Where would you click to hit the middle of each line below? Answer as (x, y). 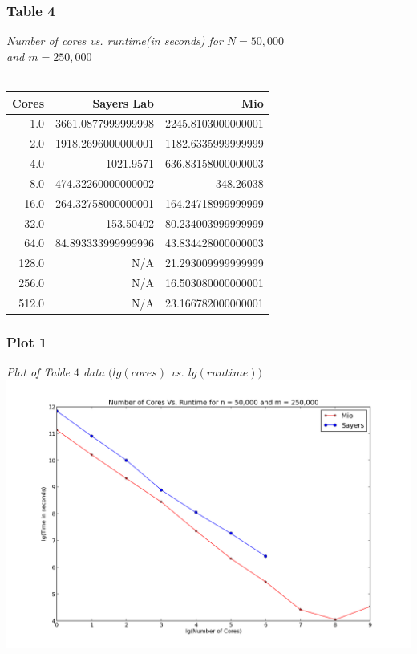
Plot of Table (38, 372)
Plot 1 (27, 341)
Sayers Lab (123, 102)
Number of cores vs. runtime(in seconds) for (115, 41)
